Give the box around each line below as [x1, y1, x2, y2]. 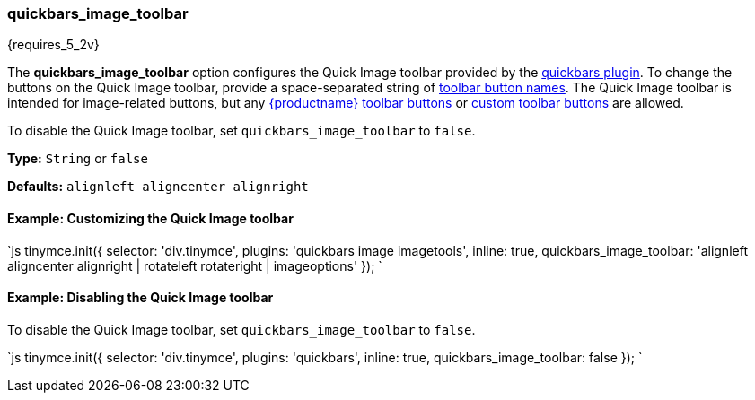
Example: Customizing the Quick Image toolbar [7, 210, 294, 226]
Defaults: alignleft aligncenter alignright [7, 178, 309, 195]
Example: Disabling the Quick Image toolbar [7, 290, 274, 306]
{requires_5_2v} [7, 37, 100, 53]
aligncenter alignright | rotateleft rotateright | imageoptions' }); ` [7, 257, 382, 274]
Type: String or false [7, 151, 148, 167]
